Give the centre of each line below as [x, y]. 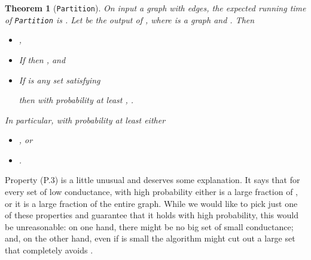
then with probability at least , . [76, 100]
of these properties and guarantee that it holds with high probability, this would [152, 215]
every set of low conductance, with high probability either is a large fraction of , [151, 192]
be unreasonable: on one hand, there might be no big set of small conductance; [149, 226]
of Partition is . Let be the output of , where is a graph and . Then [130, 19]
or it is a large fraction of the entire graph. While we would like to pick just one [151, 203]
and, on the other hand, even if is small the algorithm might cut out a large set [150, 238]
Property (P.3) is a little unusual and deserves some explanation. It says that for [153, 180]
